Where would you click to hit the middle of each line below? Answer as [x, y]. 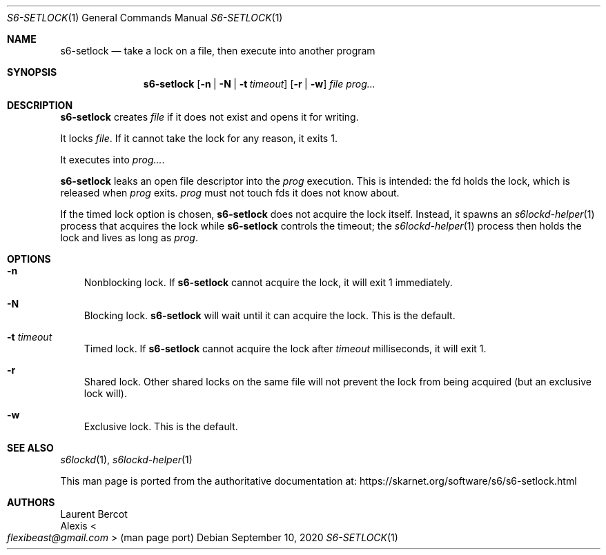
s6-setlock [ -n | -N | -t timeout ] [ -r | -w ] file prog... [259, 84]
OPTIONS [29, 259]
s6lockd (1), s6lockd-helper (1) [126, 460]
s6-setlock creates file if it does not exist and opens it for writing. [209, 117]
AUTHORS [31, 502]
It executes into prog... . [113, 160]
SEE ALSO [30, 448]
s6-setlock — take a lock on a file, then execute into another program [218, 51]
